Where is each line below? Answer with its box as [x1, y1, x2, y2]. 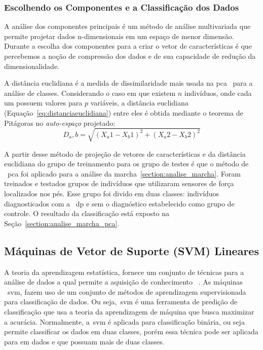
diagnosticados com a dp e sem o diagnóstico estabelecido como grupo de [4, 198, 235, 208]
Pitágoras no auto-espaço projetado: [4, 117, 116, 128]
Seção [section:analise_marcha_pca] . [4, 218, 120, 228]
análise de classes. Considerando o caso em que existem [4, 87, 176, 98]
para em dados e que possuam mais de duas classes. [4, 336, 165, 346]
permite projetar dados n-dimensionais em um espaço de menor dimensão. [4, 30, 234, 41]
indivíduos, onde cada [184, 87, 252, 98]
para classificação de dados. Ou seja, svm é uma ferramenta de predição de [4, 296, 238, 307]
